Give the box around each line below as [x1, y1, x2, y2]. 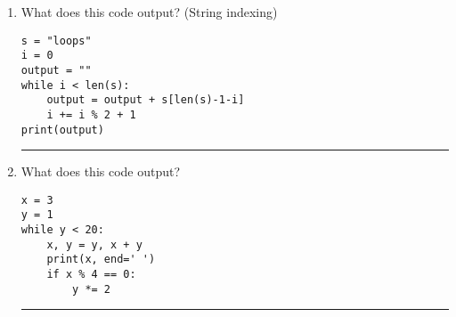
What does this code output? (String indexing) [20, 3, 278, 20]
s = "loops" [20, 34, 92, 47]
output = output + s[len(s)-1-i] [46, 93, 245, 107]
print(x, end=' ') [46, 253, 156, 266]
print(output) [20, 123, 104, 136]
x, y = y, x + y [46, 238, 142, 251]
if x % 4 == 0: [46, 268, 136, 281]
